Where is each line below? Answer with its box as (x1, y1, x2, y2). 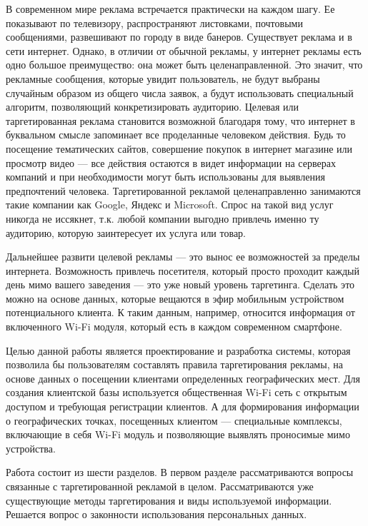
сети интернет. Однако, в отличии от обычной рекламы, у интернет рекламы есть (6, 43, 362, 58)
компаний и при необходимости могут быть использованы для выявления (6, 169, 325, 184)
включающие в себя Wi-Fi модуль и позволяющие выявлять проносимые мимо (6, 427, 350, 442)
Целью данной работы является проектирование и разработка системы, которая (6, 343, 351, 358)
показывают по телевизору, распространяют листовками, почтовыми (6, 15, 303, 30)
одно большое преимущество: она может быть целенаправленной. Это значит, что (6, 57, 363, 72)
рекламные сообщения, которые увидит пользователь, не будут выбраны (6, 71, 320, 86)
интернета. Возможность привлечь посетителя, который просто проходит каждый (6, 263, 360, 278)
